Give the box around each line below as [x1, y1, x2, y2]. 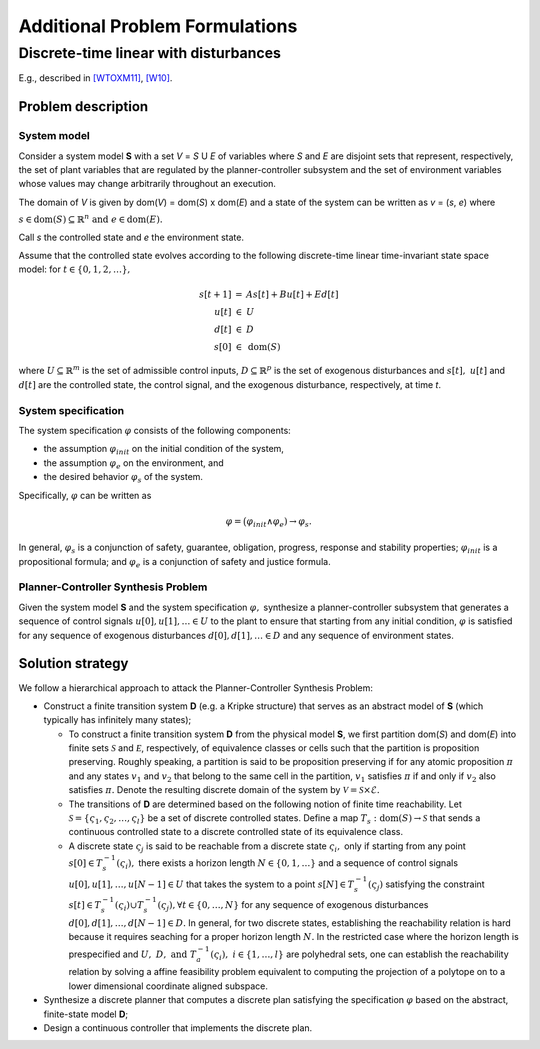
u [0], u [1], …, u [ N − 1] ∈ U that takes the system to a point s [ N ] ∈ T [68, 878, 355, 890]
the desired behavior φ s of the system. [43, 471, 204, 485]
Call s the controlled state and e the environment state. [18, 231, 245, 243]
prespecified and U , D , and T [68, 948, 197, 960]
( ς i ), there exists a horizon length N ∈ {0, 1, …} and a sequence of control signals [116, 857, 459, 871]
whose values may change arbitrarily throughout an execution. [18, 178, 277, 190]
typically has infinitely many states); [43, 714, 192, 726]
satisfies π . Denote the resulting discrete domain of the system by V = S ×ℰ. [68, 784, 380, 796]
